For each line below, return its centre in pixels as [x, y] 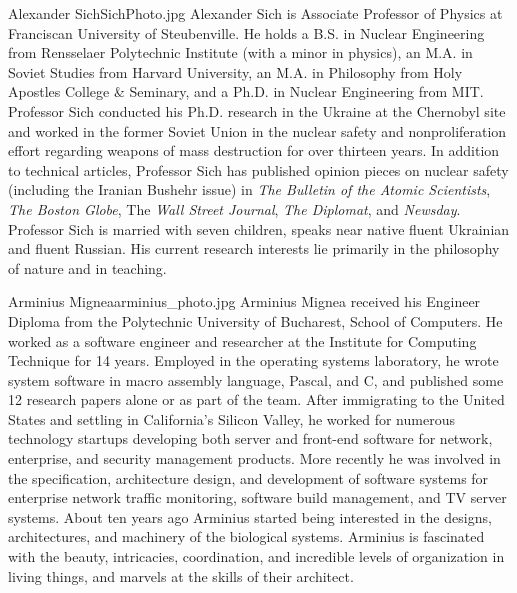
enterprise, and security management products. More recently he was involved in [254, 458]
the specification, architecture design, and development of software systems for [248, 477]
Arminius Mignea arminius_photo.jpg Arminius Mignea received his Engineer [244, 301]
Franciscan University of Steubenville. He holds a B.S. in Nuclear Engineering [246, 32]
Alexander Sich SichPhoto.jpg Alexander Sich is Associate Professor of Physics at [255, 13]
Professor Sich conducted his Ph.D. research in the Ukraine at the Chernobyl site [257, 110]
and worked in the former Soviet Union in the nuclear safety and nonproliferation [257, 130]
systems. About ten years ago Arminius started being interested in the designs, [250, 516]
